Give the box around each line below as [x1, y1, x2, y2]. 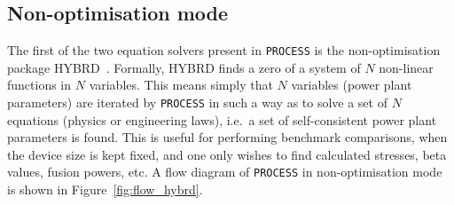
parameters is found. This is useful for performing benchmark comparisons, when [7, 128, 448, 146]
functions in [7, 75, 72, 94]
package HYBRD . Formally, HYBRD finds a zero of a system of [7, 58, 361, 76]
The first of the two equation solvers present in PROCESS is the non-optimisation [7, 41, 441, 59]
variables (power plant [291, 75, 412, 94]
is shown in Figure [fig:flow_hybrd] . [7, 180, 203, 199]
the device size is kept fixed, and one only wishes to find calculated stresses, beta [7, 145, 447, 163]
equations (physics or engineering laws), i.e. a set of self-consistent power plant [7, 110, 437, 129]
